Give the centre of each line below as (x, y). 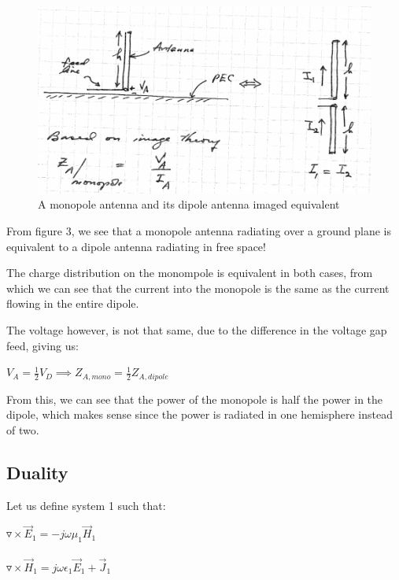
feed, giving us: (42, 345)
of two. (23, 429)
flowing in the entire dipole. (73, 303)
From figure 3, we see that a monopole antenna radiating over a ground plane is (199, 230)
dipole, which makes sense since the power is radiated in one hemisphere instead (199, 414)
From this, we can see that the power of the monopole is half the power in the (195, 399)
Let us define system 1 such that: (86, 505)
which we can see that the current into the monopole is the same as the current (198, 288)
